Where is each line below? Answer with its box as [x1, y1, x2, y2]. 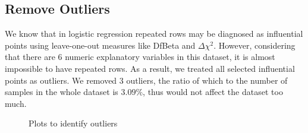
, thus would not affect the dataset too [143, 85, 283, 98]
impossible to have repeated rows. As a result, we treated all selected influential [5, 62, 295, 74]
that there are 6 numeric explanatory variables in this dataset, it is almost [5, 50, 275, 63]
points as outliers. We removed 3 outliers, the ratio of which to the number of [5, 74, 288, 86]
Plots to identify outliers [29, 117, 118, 129]
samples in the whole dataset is [5, 85, 118, 98]
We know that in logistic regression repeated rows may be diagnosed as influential [5, 27, 303, 40]
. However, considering [213, 39, 296, 51]
